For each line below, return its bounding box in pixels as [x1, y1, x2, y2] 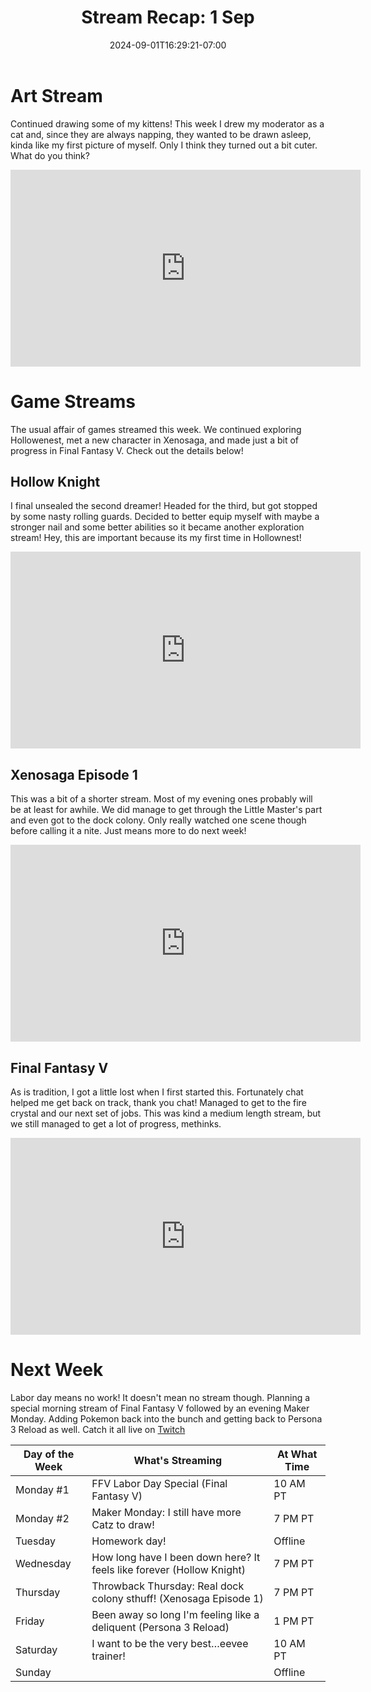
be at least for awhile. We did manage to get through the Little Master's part [10, 804, 323, 816]
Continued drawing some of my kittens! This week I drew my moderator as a [10, 117, 325, 130]
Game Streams [10, 390, 136, 413]
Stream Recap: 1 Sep [81, 6, 255, 29]
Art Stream [10, 84, 103, 107]
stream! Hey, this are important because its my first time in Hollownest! [10, 532, 302, 544]
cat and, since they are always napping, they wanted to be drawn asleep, [10, 128, 312, 140]
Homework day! [91, 1534, 167, 1548]
